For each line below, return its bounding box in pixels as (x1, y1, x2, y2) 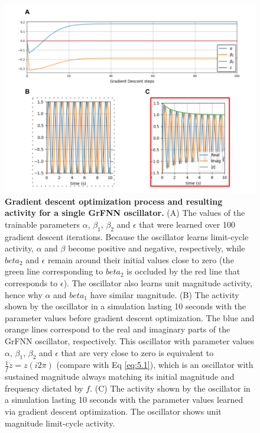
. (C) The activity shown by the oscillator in (90, 382, 251, 394)
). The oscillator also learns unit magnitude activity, (63, 276, 252, 289)
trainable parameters (5, 218, 80, 230)
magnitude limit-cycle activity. (5, 416, 115, 429)
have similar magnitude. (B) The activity (90, 288, 239, 300)
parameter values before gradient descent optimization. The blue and (5, 311, 255, 324)
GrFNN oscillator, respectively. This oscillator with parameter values (5, 334, 255, 347)
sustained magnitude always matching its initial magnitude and (5, 370, 235, 383)
